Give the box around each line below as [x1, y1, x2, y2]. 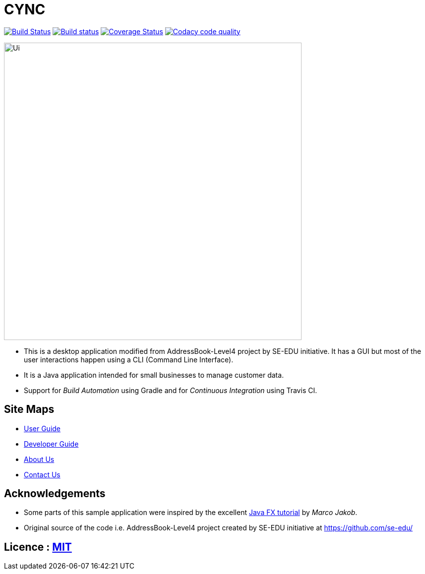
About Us [24, 455, 55, 463]
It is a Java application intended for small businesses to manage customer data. [24, 370, 284, 379]
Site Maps [4, 403, 55, 416]
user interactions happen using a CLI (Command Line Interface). [24, 355, 234, 364]
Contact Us [24, 470, 61, 479]
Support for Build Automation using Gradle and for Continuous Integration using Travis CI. [24, 386, 317, 395]
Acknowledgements [4, 487, 106, 500]
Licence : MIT [4, 540, 72, 553]
